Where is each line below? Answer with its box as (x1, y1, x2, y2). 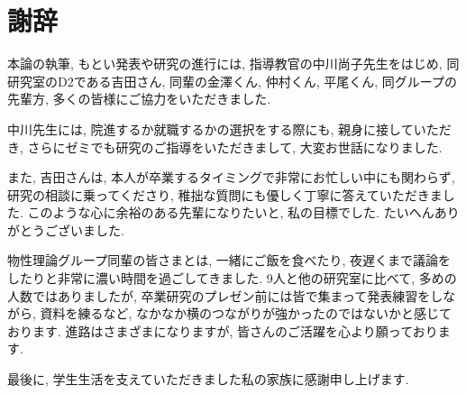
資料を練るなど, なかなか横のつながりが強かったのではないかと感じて (40, 304, 452, 323)
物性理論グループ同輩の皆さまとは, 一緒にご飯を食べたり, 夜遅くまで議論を (7, 251, 451, 270)
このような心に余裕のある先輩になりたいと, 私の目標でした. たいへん (27, 203, 434, 222)
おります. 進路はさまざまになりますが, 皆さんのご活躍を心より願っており (7, 321, 438, 340)
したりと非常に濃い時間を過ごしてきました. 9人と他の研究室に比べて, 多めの (7, 269, 457, 288)
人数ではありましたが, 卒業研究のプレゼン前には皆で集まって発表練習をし (7, 286, 443, 305)
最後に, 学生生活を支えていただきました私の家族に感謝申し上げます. (7, 370, 409, 389)
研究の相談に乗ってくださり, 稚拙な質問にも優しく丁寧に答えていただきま (7, 185, 443, 204)
